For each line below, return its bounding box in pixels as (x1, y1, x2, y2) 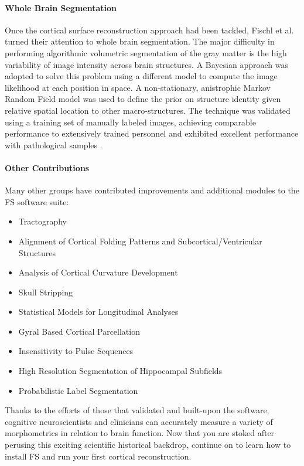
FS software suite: (5, 195, 69, 208)
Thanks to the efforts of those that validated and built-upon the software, (5, 404, 269, 416)
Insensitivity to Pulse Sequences (18, 345, 134, 357)
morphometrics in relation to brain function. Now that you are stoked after (5, 427, 275, 439)
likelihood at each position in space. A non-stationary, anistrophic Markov (5, 81, 271, 93)
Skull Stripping (18, 285, 73, 298)
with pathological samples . (5, 138, 103, 151)
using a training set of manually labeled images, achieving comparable (5, 115, 256, 128)
